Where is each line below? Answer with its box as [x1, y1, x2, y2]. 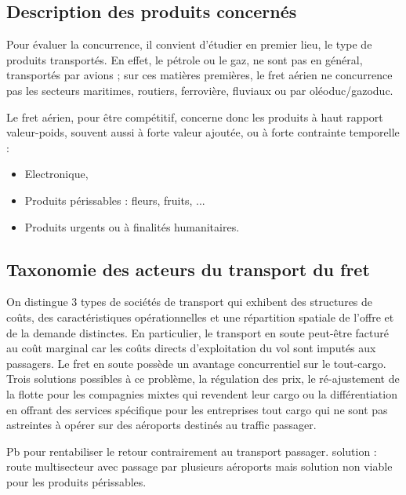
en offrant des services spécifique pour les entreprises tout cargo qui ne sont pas [6, 401, 388, 417]
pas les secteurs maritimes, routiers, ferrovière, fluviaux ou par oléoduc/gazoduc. [6, 82, 393, 98]
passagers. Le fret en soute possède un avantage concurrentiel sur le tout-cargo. [6, 355, 386, 371]
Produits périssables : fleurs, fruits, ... [24, 191, 205, 208]
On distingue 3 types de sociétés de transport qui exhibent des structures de [6, 293, 373, 310]
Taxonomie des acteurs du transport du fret [6, 257, 370, 281]
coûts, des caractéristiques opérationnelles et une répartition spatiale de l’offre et [6, 308, 394, 325]
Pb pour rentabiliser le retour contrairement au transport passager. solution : [6, 442, 377, 459]
